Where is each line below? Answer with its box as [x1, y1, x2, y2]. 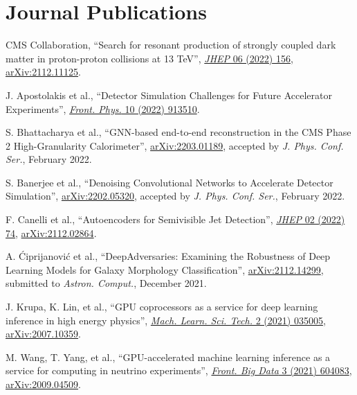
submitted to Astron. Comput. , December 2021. [6, 276, 207, 290]
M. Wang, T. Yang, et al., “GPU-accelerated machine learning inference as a [6, 349, 331, 364]
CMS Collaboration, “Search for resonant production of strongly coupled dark [6, 37, 336, 52]
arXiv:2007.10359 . [6, 326, 81, 341]
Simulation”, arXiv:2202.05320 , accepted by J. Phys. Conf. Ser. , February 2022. [6, 188, 345, 203]
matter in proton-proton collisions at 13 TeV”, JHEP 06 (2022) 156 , [6, 51, 293, 65]
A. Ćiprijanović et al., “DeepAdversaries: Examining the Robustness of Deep [6, 249, 331, 263]
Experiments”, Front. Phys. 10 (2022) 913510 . [6, 101, 200, 116]
